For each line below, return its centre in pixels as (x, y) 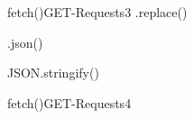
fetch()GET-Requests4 (69, 102)
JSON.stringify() (53, 73)
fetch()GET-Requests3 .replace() (97, 12)
